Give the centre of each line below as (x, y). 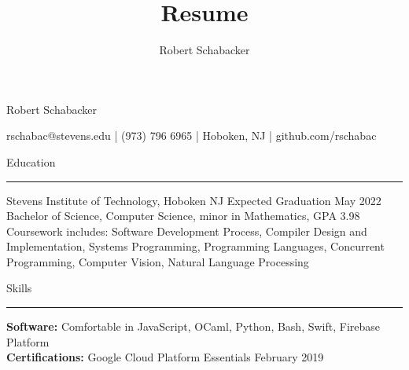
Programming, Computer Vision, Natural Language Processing (158, 261)
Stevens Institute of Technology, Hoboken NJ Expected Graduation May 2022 (194, 200)
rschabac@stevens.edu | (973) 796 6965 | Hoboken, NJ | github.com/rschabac (192, 136)
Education (31, 161)
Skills (19, 288)
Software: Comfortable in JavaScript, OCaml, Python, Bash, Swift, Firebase (193, 326)
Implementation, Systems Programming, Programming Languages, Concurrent (195, 246)
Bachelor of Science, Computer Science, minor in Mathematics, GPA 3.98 (183, 216)
